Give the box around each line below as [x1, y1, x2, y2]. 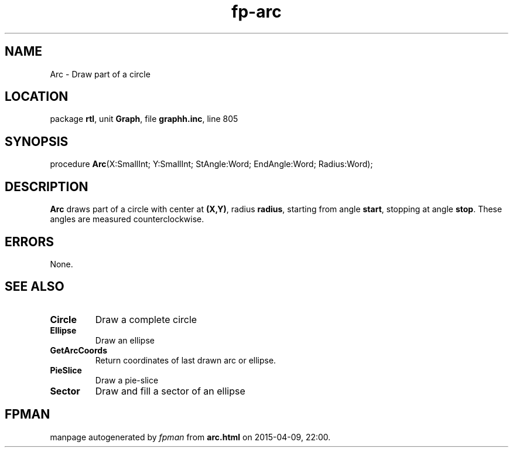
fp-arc [231, 2, 282, 22]
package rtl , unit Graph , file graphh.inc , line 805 [50, 114, 238, 124]
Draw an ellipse [95, 335, 155, 345]
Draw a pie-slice [95, 375, 159, 385]
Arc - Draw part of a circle [50, 69, 151, 79]
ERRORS [5, 234, 54, 249]
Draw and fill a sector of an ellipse [95, 385, 245, 397]
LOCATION [5, 89, 69, 104]
